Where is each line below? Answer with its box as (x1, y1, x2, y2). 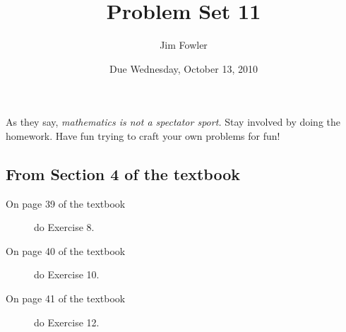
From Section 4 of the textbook (6, 162, 240, 184)
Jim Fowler (160, 37, 208, 52)
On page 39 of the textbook (6, 196, 126, 211)
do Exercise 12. (34, 314, 100, 329)
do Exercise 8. (34, 220, 95, 235)
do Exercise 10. (34, 267, 100, 282)
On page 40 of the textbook (6, 243, 126, 258)
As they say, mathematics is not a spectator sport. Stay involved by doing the (6, 114, 340, 129)
